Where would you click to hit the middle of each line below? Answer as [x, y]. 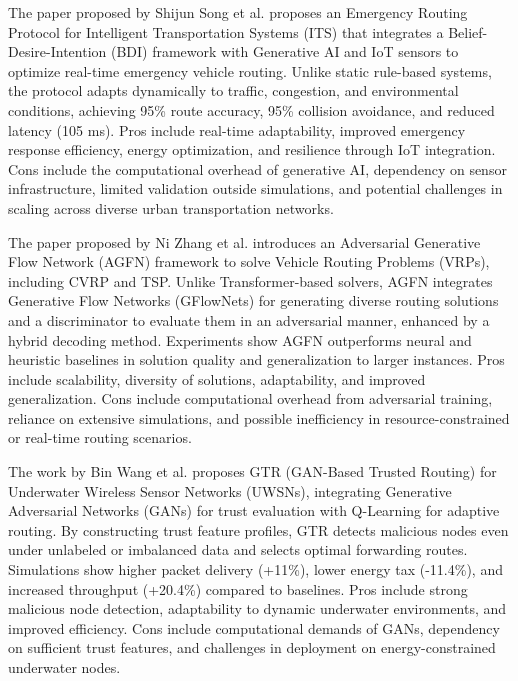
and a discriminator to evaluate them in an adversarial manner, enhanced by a [249, 319]
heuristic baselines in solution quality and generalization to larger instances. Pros [256, 359]
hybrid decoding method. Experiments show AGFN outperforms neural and [240, 339]
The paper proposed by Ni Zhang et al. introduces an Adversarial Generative [244, 241]
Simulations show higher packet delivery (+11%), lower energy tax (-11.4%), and [255, 569]
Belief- [468, 31]
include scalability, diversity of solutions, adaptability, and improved [217, 378]
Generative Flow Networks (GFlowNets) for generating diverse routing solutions [253, 300]
